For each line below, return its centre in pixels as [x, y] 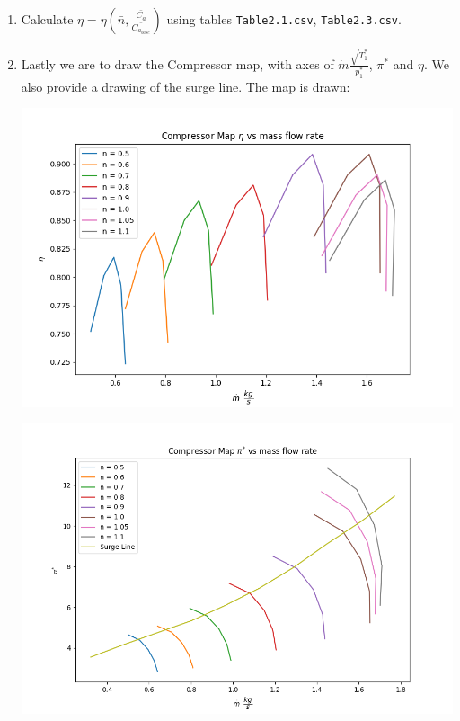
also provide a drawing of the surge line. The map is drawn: [186, 86]
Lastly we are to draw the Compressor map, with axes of [177, 63]
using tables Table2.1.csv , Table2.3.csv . [284, 19]
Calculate [47, 19]
